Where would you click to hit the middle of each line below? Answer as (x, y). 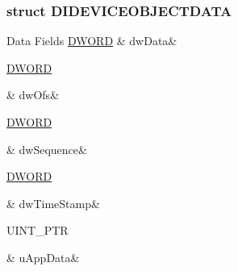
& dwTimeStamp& (53, 203)
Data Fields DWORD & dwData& (92, 41)
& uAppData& (43, 257)
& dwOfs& (33, 95)
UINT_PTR (38, 230)
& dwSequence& (47, 149)
